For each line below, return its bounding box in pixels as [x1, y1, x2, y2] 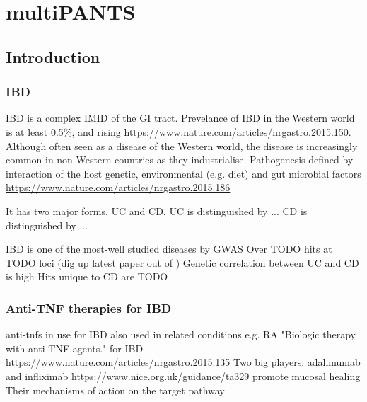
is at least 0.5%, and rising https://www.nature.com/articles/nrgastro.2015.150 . [6, 124, 351, 139]
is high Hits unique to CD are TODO [6, 269, 168, 284]
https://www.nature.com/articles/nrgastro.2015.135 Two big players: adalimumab [6, 355, 361, 369]
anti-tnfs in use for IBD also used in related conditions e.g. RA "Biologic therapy [6, 327, 356, 342]
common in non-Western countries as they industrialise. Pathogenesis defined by [6, 152, 354, 167]
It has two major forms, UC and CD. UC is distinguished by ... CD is [6, 203, 308, 218]
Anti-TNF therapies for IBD [6, 299, 172, 316]
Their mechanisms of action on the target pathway [6, 382, 225, 397]
